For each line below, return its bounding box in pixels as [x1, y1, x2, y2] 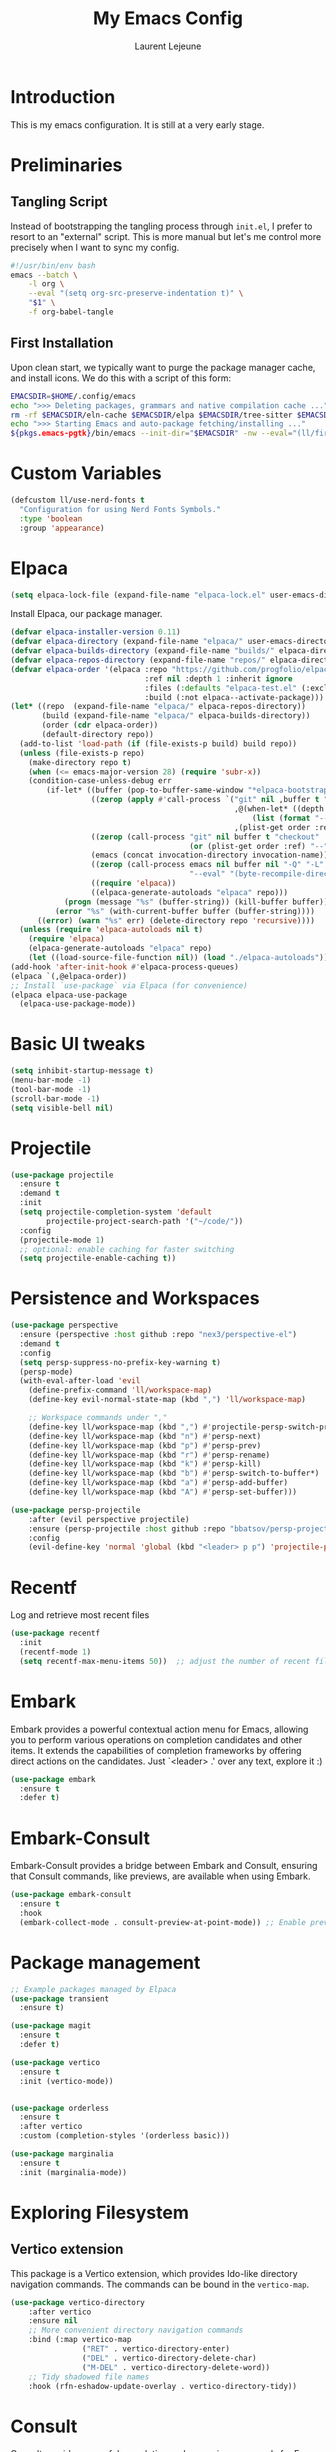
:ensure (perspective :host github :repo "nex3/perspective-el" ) [19, 1330, 298, 1340]
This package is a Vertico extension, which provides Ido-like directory [10, 2267, 298, 2279]
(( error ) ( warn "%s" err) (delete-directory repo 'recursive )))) [36, 915, 315, 926]
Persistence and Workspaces [10, 1287, 260, 1310]
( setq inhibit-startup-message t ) [10, 1066, 155, 1076]
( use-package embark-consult [10, 1890, 132, 1900]
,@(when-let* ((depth [233, 804, 325, 814]
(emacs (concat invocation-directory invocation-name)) [90, 850, 329, 861]
